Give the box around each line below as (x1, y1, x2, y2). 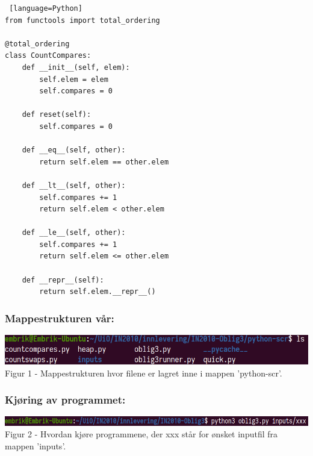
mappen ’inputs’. (5, 439, 66, 452)
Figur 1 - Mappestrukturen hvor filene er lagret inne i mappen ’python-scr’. (5, 366, 282, 379)
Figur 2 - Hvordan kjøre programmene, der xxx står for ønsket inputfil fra (5, 428, 278, 440)
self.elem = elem (39, 75, 108, 84)
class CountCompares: (5, 51, 91, 60)
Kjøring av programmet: (5, 392, 126, 407)
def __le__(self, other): (22, 228, 126, 237)
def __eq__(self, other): (22, 146, 126, 155)
